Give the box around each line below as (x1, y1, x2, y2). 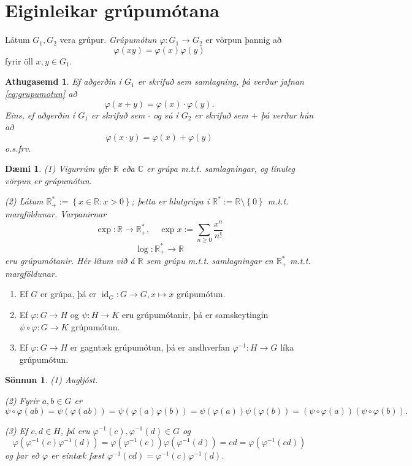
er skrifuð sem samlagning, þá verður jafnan (137, 75, 304, 88)
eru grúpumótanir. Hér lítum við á (5, 254, 135, 267)
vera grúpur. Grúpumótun (59, 33, 157, 46)
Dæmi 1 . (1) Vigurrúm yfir (5, 162, 110, 175)
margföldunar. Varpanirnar (5, 207, 107, 220)
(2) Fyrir (5, 394, 39, 406)
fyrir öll (5, 54, 33, 67)
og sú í (153, 108, 178, 121)
